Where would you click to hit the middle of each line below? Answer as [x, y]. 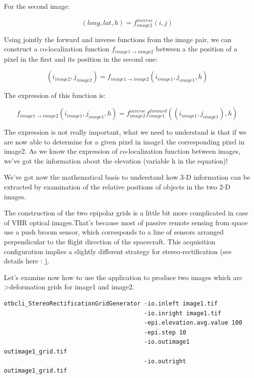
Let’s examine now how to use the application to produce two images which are [123, 277]
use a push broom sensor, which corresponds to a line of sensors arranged [114, 232]
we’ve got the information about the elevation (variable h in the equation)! [116, 160]
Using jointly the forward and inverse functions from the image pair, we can [118, 39]
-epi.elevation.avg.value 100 [193, 323]
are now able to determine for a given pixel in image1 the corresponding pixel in [124, 141]
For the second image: [37, 6]
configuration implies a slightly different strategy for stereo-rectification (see [118, 251]
